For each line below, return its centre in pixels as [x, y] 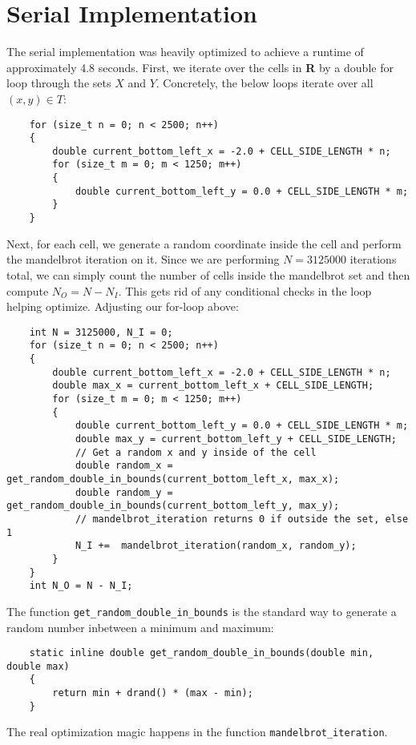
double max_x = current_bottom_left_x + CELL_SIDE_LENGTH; [213, 386]
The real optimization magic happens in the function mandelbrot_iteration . [197, 732]
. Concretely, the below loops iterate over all [265, 83]
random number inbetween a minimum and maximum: [140, 627]
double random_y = [124, 492]
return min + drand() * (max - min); [153, 693]
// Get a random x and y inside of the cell [196, 452]
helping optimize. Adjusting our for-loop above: [123, 306]
